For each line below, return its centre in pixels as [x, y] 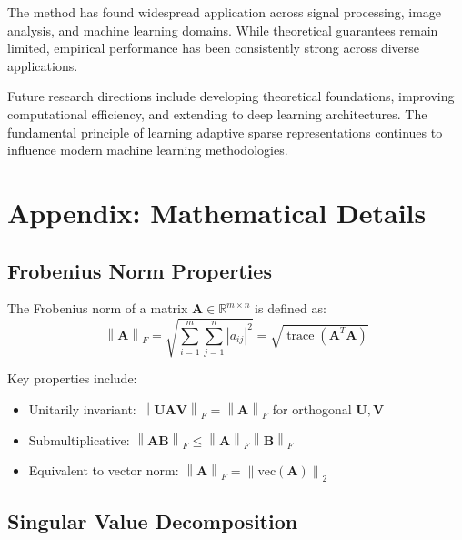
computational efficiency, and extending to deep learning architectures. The [217, 113]
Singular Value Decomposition [153, 521]
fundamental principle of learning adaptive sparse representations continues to [225, 132]
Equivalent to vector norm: [104, 470]
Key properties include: [72, 378]
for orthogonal [312, 409]
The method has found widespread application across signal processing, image [225, 12]
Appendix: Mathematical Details [217, 212]
